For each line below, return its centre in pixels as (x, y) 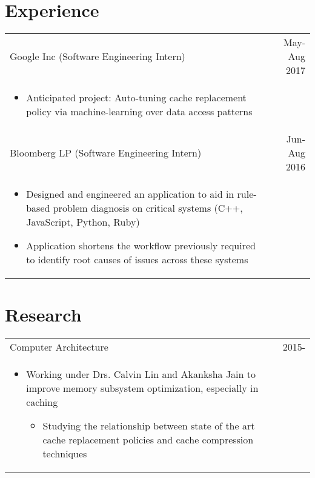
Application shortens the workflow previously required (141, 246)
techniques (65, 454)
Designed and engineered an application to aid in (130, 194)
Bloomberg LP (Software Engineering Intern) (106, 153)
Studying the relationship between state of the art (149, 426)
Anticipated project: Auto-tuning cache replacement (136, 98)
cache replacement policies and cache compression (148, 440)
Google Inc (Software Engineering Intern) (98, 56)
